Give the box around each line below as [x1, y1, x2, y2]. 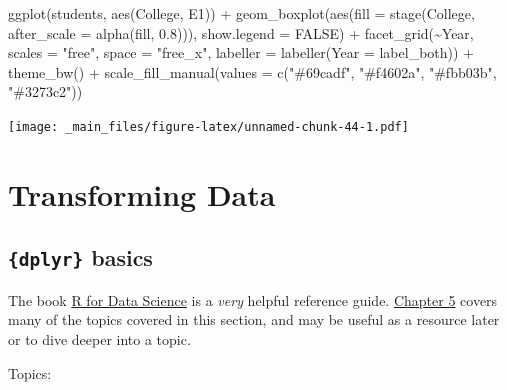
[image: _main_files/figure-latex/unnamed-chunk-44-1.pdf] [8, 119, 409, 134]
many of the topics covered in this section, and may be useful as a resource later [8, 309, 500, 330]
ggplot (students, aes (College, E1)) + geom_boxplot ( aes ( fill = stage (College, [8, 3, 475, 23]
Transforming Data [8, 173, 276, 214]
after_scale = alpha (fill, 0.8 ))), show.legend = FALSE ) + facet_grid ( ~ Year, [8, 22, 474, 43]
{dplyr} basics [8, 242, 153, 273]
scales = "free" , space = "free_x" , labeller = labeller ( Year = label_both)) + [8, 42, 475, 63]
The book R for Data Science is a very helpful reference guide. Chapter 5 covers [8, 289, 498, 310]
